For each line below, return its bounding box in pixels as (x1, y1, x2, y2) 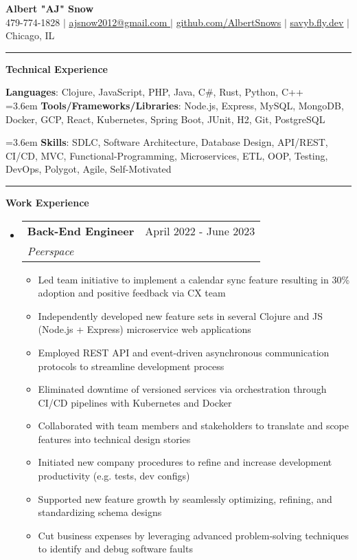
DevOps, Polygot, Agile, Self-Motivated (5, 162, 172, 176)
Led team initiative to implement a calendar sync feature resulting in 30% (38, 272, 350, 286)
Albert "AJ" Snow (5, 1, 94, 15)
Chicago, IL (5, 28, 55, 43)
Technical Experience (5, 61, 108, 76)
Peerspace (27, 242, 74, 259)
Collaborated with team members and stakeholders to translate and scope (38, 418, 349, 433)
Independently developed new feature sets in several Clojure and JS (38, 308, 323, 323)
